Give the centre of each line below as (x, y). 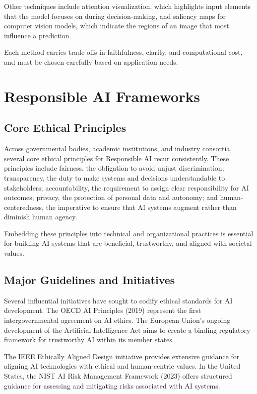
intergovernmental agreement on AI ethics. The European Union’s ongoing (117, 320)
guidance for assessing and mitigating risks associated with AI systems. (112, 385)
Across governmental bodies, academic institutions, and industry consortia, (118, 148)
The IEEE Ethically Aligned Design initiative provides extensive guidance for (122, 356)
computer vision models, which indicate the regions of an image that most (117, 26)
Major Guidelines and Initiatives (90, 280)
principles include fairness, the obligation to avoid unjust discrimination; (114, 168)
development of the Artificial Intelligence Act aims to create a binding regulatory (127, 330)
